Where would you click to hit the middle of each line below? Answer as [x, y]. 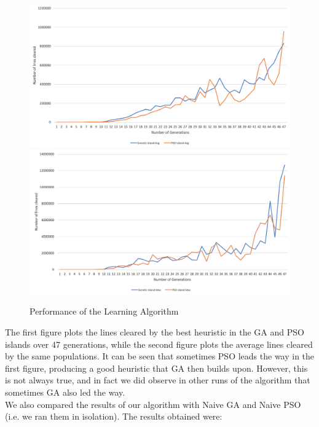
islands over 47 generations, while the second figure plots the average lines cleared [159, 344]
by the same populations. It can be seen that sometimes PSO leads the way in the [160, 356]
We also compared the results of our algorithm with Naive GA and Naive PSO [153, 404]
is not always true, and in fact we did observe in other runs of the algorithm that [158, 380]
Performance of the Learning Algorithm [104, 311]
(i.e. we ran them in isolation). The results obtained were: [114, 416]
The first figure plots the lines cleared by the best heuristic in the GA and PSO [155, 332]
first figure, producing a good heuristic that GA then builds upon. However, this [156, 368]
